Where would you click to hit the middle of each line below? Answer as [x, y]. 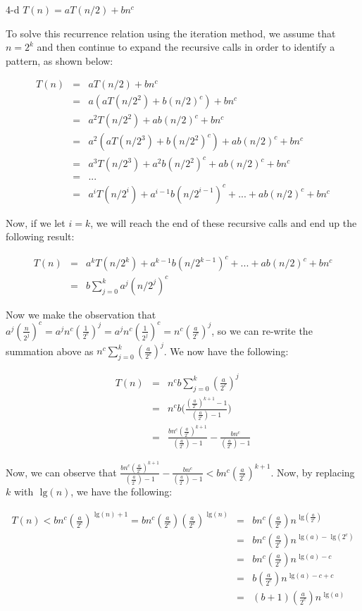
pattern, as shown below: [60, 60]
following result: [40, 236]
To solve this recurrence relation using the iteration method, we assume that [171, 33]
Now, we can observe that [61, 472]
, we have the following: [121, 492]
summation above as [50, 351]
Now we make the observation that [81, 314]
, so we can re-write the [262, 330]
